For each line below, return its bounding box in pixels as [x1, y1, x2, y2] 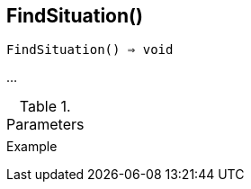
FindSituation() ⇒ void [6, 42, 174, 58]
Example [6, 139, 58, 155]
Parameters [6, 115, 85, 134]
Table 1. [19, 97, 71, 116]
